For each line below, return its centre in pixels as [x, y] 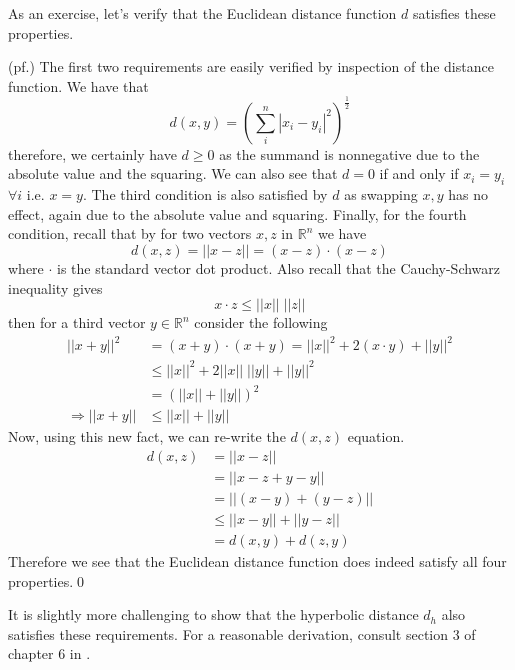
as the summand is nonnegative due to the [349, 153]
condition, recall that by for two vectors [130, 233]
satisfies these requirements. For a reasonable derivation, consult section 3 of [242, 633]
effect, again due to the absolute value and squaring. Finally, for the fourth [237, 213]
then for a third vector [77, 322]
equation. [376, 436]
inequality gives [55, 287]
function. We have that [78, 85]
